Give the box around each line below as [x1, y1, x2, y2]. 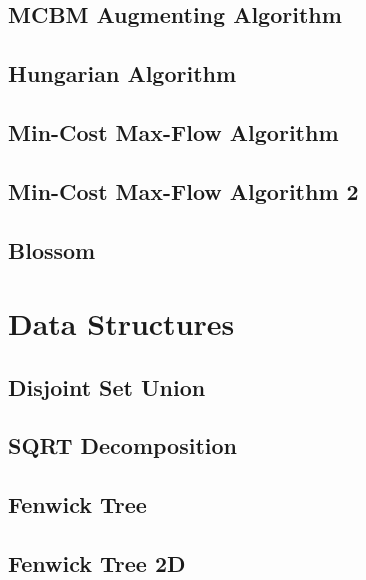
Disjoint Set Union [8, 371, 206, 402]
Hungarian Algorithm [8, 58, 237, 89]
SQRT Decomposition [8, 430, 238, 461]
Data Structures [8, 303, 235, 344]
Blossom [8, 234, 96, 265]
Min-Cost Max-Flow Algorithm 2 [8, 175, 359, 206]
